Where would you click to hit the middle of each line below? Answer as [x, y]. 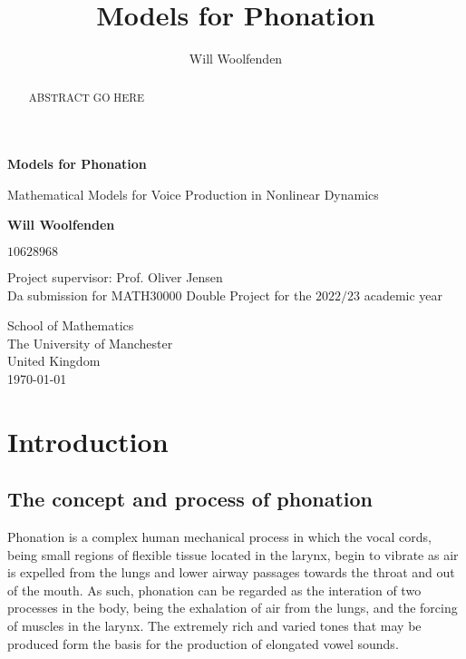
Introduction [88, 441]
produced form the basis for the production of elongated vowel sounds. [203, 643]
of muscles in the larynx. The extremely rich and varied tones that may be [214, 626]
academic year [403, 295]
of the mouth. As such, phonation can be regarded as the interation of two [214, 590]
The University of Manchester [90, 343]
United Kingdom [54, 361]
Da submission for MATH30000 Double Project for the [160, 295]
